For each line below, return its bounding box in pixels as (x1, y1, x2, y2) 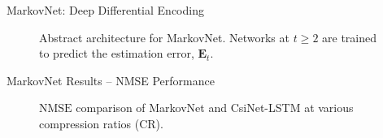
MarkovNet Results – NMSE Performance (7, 71, 215, 88)
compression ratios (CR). (39, 114, 163, 132)
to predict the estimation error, (39, 45, 194, 62)
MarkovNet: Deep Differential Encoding (7, 2, 204, 18)
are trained (322, 28, 377, 45)
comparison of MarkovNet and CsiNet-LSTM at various (76, 99, 354, 116)
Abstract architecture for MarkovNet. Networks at (39, 28, 289, 45)
